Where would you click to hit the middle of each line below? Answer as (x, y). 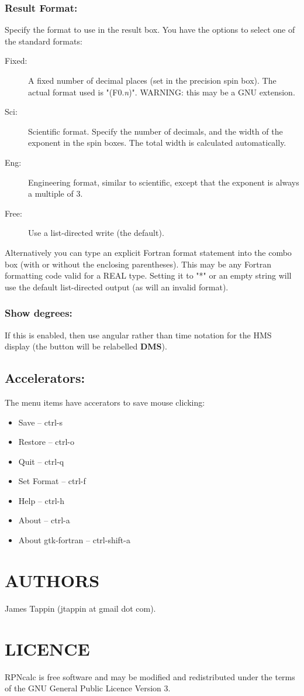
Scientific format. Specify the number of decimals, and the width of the (156, 131)
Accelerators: (45, 378)
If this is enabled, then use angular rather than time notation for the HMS (138, 335)
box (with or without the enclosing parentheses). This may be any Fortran (138, 264)
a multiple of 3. (56, 193)
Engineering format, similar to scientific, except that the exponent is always (164, 182)
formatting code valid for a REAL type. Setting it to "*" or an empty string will (148, 275)
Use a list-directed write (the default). (96, 233)
